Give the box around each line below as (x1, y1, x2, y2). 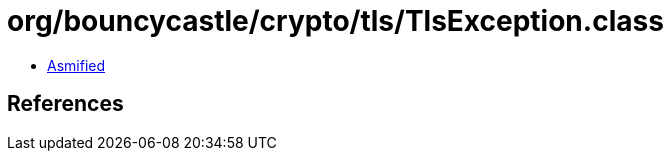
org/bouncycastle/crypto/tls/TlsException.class (7, 4, 664, 38)
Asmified (47, 56, 106, 74)
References (7, 91, 124, 117)
